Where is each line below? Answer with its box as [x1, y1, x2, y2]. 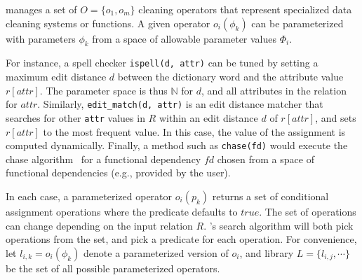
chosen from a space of [217, 151, 314, 166]
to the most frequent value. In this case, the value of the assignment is [43, 124, 346, 139]
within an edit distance [159, 110, 258, 125]
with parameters [6, 31, 76, 45]
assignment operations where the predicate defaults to [6, 204, 238, 218]
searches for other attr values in [6, 110, 145, 125]
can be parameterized [251, 15, 344, 30]
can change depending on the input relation [6, 218, 193, 232]
